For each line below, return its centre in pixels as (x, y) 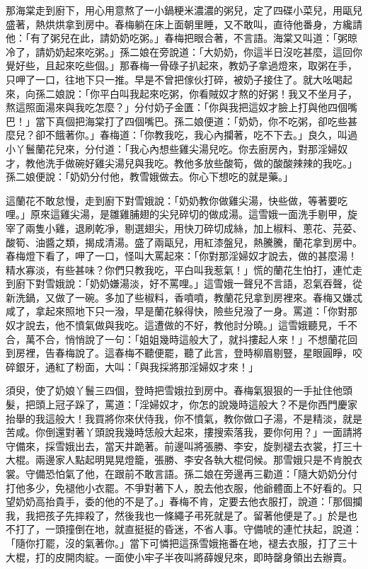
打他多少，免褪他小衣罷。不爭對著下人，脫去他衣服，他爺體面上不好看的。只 (184, 487)
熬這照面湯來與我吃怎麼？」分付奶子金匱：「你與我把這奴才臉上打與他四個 (177, 107)
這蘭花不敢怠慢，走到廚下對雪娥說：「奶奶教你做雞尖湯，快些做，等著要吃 (177, 200)
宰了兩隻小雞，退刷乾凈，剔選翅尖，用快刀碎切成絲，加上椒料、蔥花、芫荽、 (184, 228)
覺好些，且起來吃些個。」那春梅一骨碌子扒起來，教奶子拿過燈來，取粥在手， (182, 65)
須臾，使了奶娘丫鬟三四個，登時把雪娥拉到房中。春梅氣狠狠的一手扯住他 (174, 390)
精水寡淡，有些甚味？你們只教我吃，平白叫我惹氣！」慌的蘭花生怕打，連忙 (179, 269)
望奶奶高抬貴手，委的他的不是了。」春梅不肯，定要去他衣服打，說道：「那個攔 (184, 501)
